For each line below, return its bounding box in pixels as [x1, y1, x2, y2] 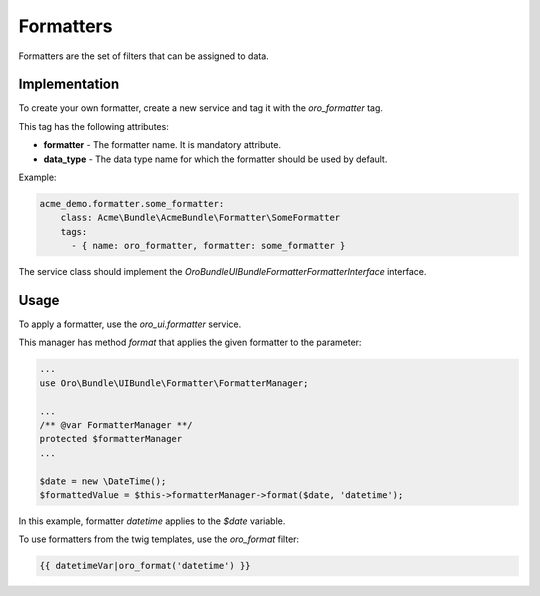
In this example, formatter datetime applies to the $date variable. [18, 515, 286, 527]
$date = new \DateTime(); [39, 475, 167, 487]
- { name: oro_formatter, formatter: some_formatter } [71, 240, 346, 252]
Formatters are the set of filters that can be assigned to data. [18, 50, 269, 62]
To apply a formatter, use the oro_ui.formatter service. [18, 318, 242, 330]
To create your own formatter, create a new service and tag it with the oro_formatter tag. [18, 102, 384, 114]
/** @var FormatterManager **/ [39, 420, 194, 430]
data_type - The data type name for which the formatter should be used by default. [43, 153, 388, 165]
